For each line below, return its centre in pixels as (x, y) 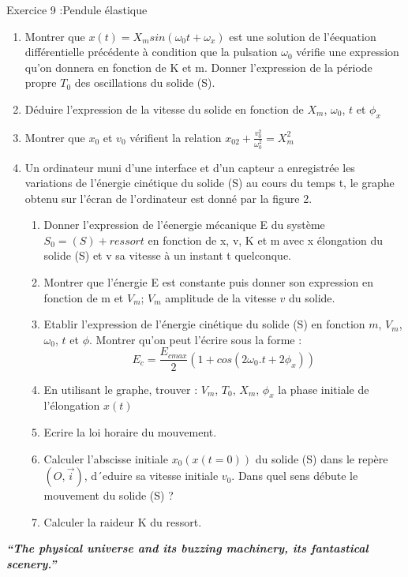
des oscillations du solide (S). (145, 82)
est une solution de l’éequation (303, 36)
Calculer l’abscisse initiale (106, 458)
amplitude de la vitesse (221, 297)
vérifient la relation (176, 137)
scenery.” (32, 563)
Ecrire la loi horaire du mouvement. (130, 431)
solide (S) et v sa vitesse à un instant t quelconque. (168, 255)
